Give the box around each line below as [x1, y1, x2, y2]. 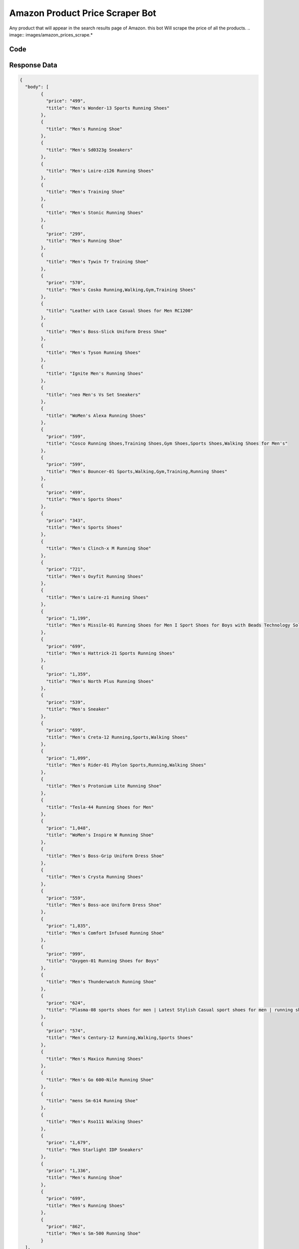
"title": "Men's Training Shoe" [45, 189, 125, 195]
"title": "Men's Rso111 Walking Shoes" [45, 1119, 144, 1125]
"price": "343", [45, 518, 86, 523]
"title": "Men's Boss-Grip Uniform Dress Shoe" [45, 853, 164, 859]
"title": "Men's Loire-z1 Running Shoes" [45, 595, 149, 600]
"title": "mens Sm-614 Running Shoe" [45, 1098, 138, 1104]
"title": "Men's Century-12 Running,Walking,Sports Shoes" [45, 1035, 193, 1041]
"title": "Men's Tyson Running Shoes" [45, 350, 141, 356]
